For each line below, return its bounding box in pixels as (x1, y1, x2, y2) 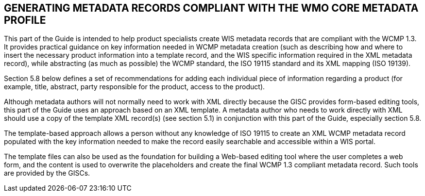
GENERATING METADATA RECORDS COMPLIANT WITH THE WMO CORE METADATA (4, 2, 419, 14)
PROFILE (4, 14, 46, 26)
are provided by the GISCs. (4, 169, 90, 178)
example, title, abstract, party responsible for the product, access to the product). (4, 82, 265, 91)
